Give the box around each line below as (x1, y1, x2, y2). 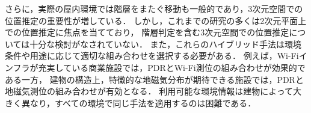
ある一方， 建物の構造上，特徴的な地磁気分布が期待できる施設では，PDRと (5, 73, 304, 85)
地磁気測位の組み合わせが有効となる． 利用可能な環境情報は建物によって (5, 85, 294, 97)
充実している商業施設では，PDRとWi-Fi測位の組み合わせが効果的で (38, 61, 306, 73)
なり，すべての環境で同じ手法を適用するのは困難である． (29, 96, 256, 109)
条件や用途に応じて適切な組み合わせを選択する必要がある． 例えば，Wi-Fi (5, 49, 299, 62)
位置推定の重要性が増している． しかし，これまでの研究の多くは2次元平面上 (5, 14, 307, 26)
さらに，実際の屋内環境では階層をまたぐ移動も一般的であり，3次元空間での (5, 2, 303, 14)
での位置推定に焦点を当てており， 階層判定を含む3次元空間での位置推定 (5, 26, 289, 38)
